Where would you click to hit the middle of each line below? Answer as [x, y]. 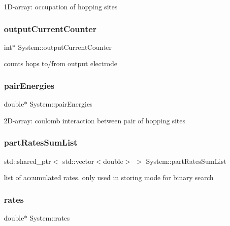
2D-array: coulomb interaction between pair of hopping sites [95, 120]
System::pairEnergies [61, 104]
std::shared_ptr [28, 161]
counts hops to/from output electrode [61, 63]
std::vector [78, 161]
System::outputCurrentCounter [65, 47]
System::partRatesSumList [186, 161]
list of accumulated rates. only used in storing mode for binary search [109, 177]
